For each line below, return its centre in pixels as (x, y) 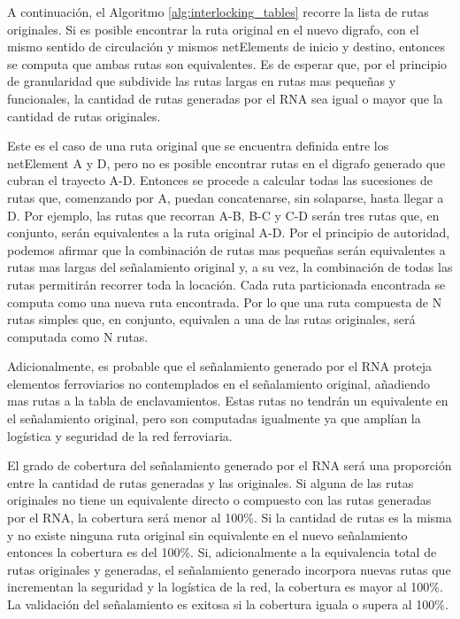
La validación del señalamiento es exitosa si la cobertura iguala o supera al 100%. (228, 604)
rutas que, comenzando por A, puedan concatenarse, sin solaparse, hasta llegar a (226, 197)
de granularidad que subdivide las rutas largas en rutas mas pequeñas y (202, 81)
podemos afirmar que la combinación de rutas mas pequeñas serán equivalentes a (226, 249)
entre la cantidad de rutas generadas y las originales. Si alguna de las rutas (211, 482)
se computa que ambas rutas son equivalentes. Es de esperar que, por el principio (227, 63)
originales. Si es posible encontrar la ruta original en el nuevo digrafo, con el (213, 29)
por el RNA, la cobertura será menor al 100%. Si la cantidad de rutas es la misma (230, 518)
